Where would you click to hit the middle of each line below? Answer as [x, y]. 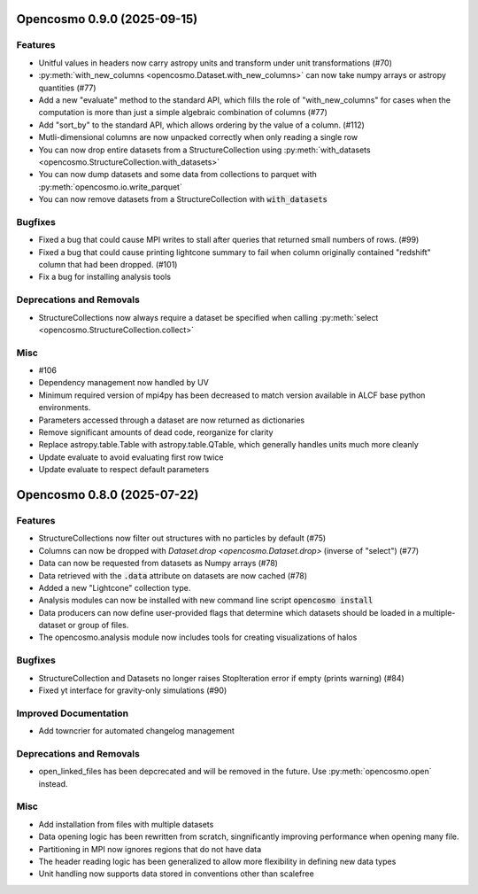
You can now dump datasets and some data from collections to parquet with [178, 175]
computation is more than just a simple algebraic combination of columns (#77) [183, 113]
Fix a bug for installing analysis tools [105, 277]
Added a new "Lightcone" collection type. [115, 587]
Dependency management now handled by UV [124, 383]
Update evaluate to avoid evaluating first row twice [131, 457]
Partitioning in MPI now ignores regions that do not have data [150, 849]
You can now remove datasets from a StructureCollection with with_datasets [183, 199]
